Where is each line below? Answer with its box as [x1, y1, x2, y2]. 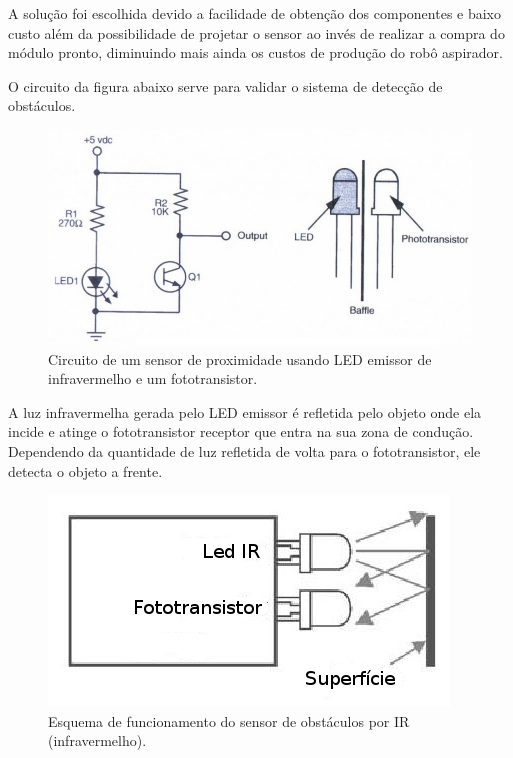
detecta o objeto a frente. [8, 460, 163, 481]
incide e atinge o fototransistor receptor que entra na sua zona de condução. [8, 421, 474, 442]
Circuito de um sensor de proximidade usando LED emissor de [48, 348, 432, 369]
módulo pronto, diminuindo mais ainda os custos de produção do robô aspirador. [8, 42, 503, 63]
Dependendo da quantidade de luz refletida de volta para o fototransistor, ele [8, 440, 481, 461]
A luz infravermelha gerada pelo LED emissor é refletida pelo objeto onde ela [8, 401, 482, 422]
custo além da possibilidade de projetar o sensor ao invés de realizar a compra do [8, 22, 505, 43]
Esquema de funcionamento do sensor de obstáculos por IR [48, 710, 410, 731]
